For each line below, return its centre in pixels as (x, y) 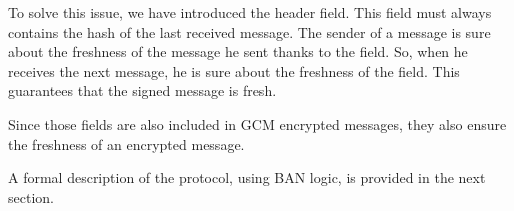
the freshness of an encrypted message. (126, 143)
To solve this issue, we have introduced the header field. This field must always (250, 12)
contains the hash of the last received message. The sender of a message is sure (249, 31)
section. (31, 196)
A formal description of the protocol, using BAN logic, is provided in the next (247, 177)
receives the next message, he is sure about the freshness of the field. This (234, 70)
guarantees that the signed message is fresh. (142, 90)
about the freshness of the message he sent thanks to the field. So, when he (238, 51)
